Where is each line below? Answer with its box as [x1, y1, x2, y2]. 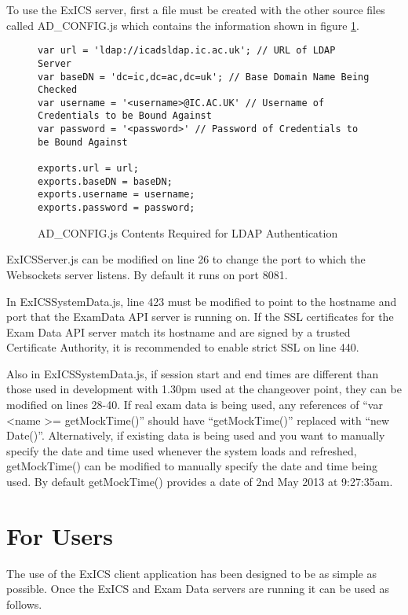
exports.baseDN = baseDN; [38, 175, 173, 187]
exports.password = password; [38, 202, 195, 214]
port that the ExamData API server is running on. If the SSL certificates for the [6, 308, 394, 325]
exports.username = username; [38, 189, 195, 201]
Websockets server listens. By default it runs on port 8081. [6, 266, 288, 282]
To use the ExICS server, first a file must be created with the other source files [6, 2, 385, 17]
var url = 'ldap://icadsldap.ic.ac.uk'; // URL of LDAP [38, 45, 336, 57]
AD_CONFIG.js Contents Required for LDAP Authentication [38, 224, 338, 241]
